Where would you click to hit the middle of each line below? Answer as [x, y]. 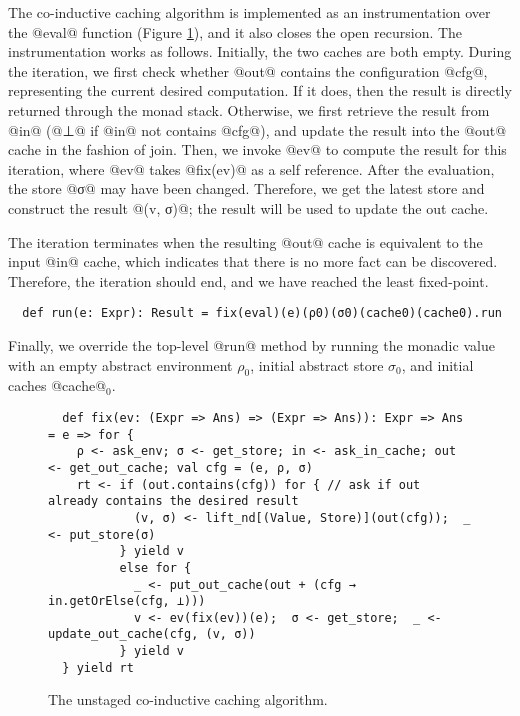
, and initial [437, 364]
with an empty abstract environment [120, 364]
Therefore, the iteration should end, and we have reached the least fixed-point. [248, 280]
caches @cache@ [57, 385]
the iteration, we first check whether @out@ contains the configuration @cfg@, [248, 70]
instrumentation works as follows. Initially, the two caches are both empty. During [260, 51]
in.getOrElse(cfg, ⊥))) [127, 601]
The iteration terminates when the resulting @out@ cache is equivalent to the [245, 241]
